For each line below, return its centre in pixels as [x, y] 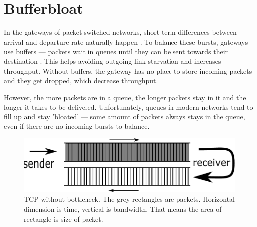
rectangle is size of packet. [64, 218]
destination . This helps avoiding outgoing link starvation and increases [113, 61]
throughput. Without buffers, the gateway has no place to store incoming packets [128, 71]
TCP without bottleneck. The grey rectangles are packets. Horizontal [129, 199]
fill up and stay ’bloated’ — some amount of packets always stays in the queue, [125, 116]
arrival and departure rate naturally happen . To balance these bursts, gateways [126, 41]
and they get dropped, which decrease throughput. [81, 81]
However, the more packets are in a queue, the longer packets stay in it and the [125, 97]
